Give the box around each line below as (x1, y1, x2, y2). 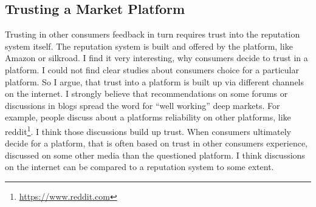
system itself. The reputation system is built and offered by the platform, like (5, 39, 293, 52)
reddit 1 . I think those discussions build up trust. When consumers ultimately (5, 123, 291, 137)
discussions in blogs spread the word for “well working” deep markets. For (5, 99, 280, 111)
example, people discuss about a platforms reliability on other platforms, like (5, 111, 291, 123)
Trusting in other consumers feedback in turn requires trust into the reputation (5, 28, 300, 41)
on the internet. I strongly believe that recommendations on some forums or (5, 87, 288, 100)
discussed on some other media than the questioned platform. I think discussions (5, 148, 305, 161)
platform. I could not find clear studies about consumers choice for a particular (5, 63, 299, 76)
